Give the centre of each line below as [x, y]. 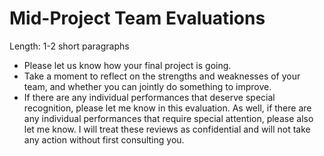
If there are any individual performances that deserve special [149, 97]
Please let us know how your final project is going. [127, 65]
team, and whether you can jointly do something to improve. [147, 86]
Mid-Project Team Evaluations [137, 18]
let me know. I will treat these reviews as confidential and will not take [167, 129]
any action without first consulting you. [104, 139]
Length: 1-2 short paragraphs [69, 46]
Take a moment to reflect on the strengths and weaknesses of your [162, 76]
